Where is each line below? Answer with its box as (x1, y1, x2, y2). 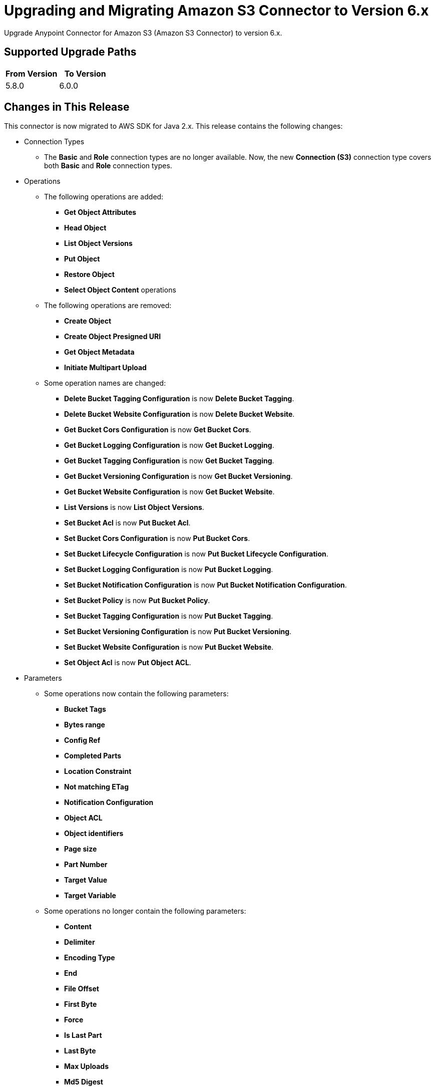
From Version (6, 68, 58, 79)
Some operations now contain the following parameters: (44, 689, 229, 698)
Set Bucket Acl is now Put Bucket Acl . (64, 518, 191, 527)
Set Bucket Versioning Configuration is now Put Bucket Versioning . (64, 627, 292, 636)
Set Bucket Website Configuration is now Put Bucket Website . (64, 643, 274, 652)
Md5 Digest (64, 1077, 103, 1086)
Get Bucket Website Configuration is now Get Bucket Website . (64, 487, 275, 496)
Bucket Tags (64, 705, 106, 714)
